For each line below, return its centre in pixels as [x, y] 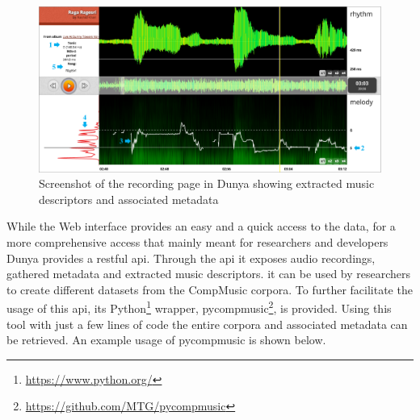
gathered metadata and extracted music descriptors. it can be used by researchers [209, 274]
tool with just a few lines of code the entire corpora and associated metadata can [207, 324]
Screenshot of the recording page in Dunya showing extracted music [207, 183]
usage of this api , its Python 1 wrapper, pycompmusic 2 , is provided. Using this [199, 307]
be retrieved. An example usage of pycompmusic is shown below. [166, 340]
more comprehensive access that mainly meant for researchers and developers [197, 241]
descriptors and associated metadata [129, 199]
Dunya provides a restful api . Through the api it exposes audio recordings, [191, 258]
